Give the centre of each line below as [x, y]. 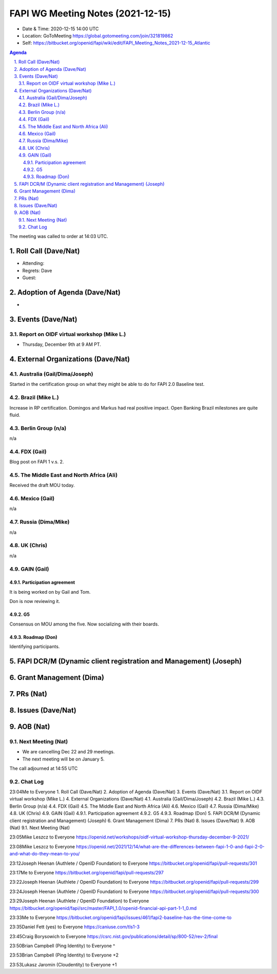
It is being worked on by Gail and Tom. [50, 592]
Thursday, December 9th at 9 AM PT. [62, 344]
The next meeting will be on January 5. [63, 759]
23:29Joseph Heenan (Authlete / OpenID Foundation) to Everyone [79, 901]
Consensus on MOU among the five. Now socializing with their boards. [84, 624]
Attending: [33, 263]
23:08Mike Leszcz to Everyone [42, 846]
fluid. [15, 415]
